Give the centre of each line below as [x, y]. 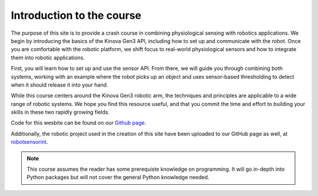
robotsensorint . [29, 142]
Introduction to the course [76, 15]
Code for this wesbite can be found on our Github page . [79, 123]
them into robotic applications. [48, 57]
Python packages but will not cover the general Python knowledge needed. [118, 177]
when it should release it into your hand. [59, 85]
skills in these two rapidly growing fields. [60, 112]
